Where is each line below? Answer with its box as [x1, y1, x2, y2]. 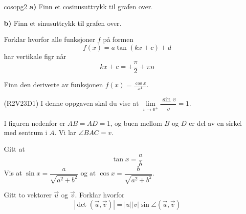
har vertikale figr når [4, 51, 67, 61]
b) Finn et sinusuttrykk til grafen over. [4, 18, 122, 28]
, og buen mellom [110, 117, 162, 128]
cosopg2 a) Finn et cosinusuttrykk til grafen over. [4, 1, 153, 11]
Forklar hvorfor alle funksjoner [4, 34, 95, 44]
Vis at [4, 168, 22, 178]
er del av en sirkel [189, 117, 242, 128]
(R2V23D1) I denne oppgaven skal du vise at [4, 98, 139, 108]
